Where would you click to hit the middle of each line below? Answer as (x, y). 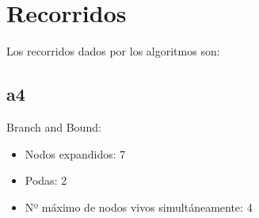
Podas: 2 (46, 180)
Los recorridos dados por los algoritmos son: (113, 51)
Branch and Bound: (54, 126)
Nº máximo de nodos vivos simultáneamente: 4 (139, 207)
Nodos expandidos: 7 (75, 153)
